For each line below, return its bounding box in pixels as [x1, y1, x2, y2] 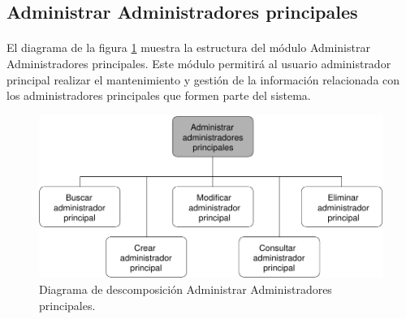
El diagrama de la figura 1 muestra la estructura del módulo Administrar [6, 39, 370, 56]
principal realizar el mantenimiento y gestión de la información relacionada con [6, 71, 400, 88]
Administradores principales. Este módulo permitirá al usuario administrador [6, 54, 391, 71]
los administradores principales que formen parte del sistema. [6, 87, 311, 104]
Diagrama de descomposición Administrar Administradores [39, 281, 332, 297]
